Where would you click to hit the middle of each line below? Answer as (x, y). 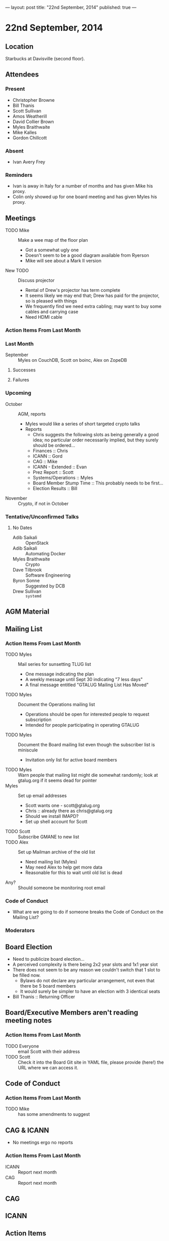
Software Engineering (48, 575)
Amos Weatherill (30, 116)
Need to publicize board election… (49, 959)
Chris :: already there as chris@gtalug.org (69, 811)
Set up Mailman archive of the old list (56, 852)
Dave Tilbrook (27, 570)
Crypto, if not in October (43, 503)
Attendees (22, 75)
